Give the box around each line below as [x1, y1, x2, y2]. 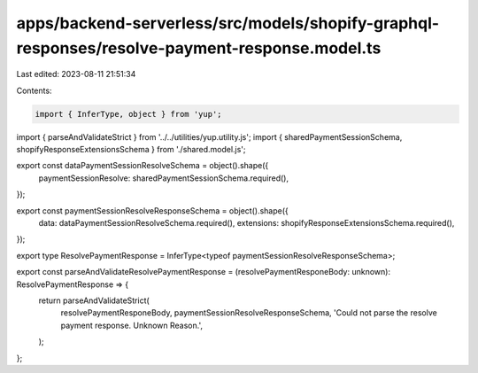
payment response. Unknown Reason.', [60, 320, 204, 330]
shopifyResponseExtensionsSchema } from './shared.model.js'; [16, 144, 247, 155]
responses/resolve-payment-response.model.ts [16, 38, 382, 58]
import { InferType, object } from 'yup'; [35, 109, 222, 119]
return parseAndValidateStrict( [38, 295, 150, 306]
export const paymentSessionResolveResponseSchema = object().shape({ [16, 205, 289, 216]
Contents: [16, 85, 52, 96]
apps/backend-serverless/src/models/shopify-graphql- [16, 13, 440, 33]
